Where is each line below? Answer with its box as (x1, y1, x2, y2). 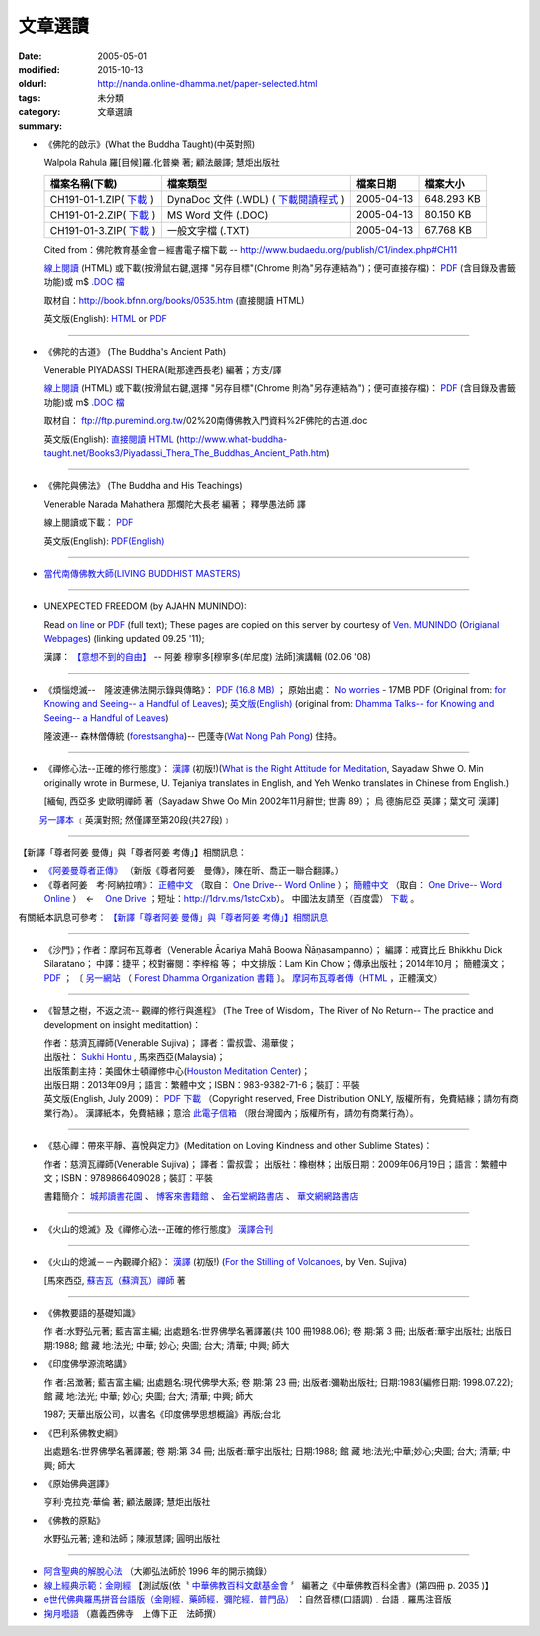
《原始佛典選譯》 (43, 1477, 114, 1489)
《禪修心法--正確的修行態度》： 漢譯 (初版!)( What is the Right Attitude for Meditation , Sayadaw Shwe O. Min (43, 763, 484, 775)
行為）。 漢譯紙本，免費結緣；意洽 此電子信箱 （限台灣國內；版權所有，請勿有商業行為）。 (51, 1106, 419, 1119)
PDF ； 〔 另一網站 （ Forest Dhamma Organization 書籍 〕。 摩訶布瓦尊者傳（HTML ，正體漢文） (43, 971, 443, 984)
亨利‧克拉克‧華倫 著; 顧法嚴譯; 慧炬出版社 (43, 1496, 211, 1508)
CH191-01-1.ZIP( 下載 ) (49, 192, 154, 206)
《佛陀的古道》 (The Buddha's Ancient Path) (43, 345, 227, 357)
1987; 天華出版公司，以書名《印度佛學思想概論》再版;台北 (43, 1408, 281, 1420)
